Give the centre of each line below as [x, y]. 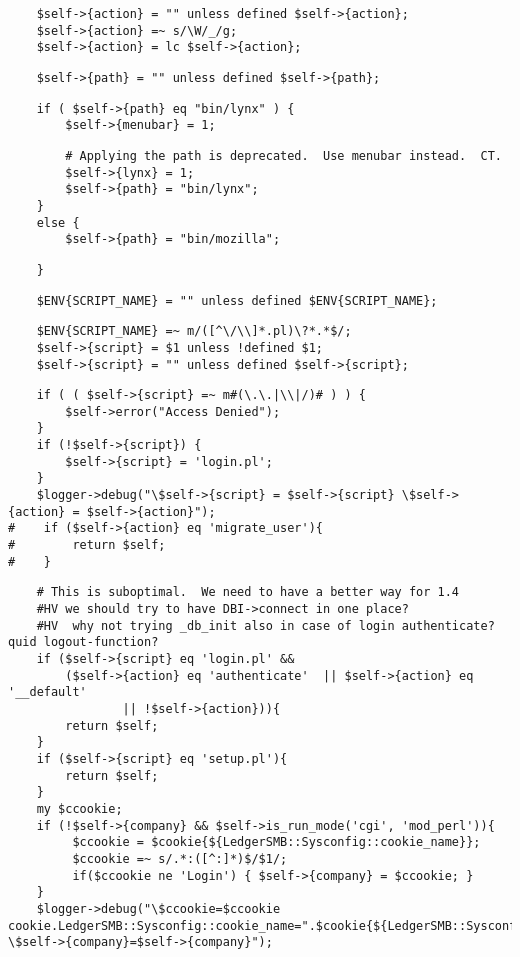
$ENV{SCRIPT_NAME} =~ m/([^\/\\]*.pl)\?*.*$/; [194, 331]
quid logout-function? [83, 642]
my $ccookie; [79, 808]
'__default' [47, 692]
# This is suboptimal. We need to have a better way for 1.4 [248, 592]
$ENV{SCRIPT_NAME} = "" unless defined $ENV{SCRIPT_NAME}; [237, 300]
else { [58, 222]
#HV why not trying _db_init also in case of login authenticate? [265, 625]
